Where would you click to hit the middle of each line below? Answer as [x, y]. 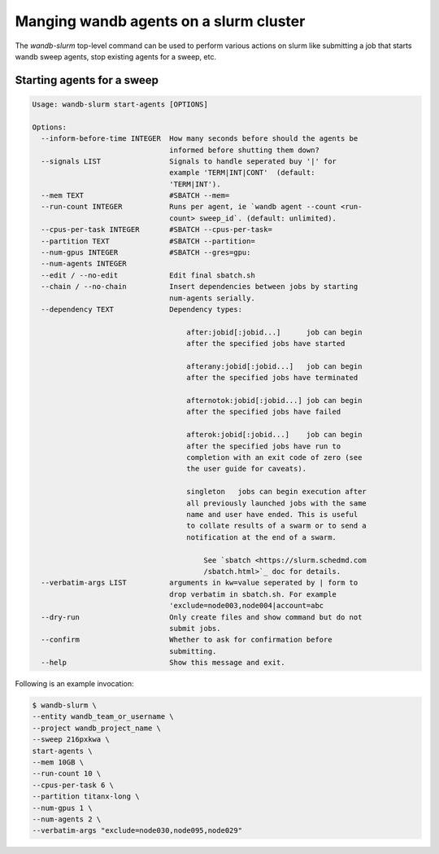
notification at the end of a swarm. [262, 537]
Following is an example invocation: [74, 684]
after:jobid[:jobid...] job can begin [274, 332]
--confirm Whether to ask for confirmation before [187, 640]
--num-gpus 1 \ [62, 808]
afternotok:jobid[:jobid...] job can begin [274, 401]
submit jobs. [195, 628]
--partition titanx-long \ [86, 797]
